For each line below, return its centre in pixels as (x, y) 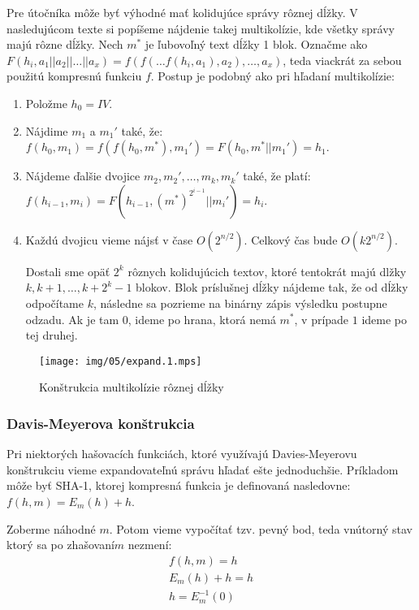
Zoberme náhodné (51, 528)
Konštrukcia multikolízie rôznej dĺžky (132, 387)
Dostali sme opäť (68, 271)
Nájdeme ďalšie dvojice (83, 176)
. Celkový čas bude (291, 239)
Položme (46, 103)
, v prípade (322, 319)
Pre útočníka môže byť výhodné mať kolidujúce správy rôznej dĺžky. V (182, 12)
